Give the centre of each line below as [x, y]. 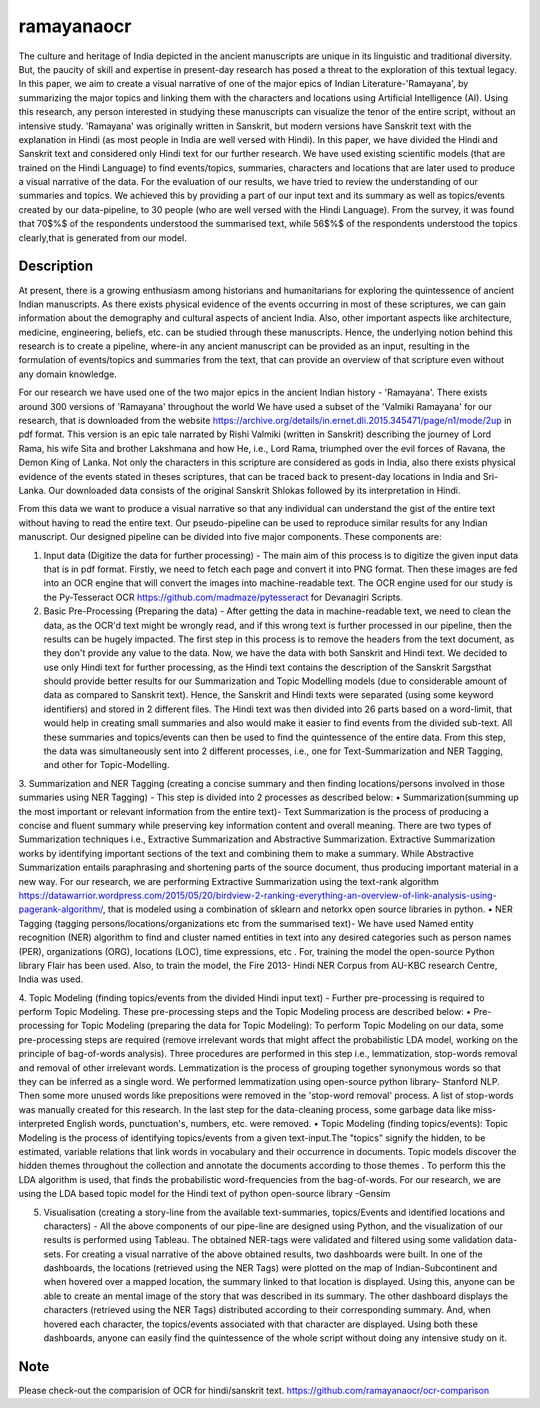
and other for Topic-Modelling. [106, 765]
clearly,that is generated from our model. [102, 237]
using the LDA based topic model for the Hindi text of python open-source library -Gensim [204, 1194]
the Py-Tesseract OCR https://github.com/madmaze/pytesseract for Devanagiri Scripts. [223, 597]
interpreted [41, 1124]
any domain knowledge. [67, 374]
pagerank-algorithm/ [61, 909]
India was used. [51, 979]
